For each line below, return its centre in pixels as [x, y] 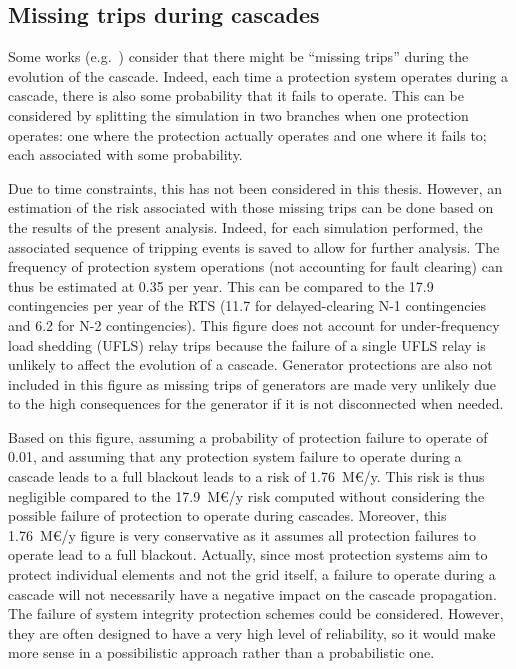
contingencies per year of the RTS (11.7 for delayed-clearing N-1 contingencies [247, 305]
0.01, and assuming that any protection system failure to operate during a [235, 456]
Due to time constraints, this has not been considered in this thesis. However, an [255, 187]
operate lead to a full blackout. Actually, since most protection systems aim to [248, 554]
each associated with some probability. [125, 154]
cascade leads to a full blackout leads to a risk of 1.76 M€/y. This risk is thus [246, 476]
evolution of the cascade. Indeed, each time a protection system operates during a [258, 75]
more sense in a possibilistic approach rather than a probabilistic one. [221, 652]
